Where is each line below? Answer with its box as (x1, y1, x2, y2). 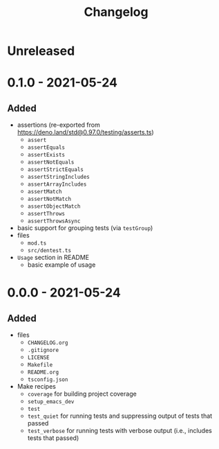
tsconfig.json (27, 376, 68, 383)
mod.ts (27, 240, 47, 247)
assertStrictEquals (27, 166, 84, 173)
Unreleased (7, 43, 75, 59)
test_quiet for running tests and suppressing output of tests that (27, 412, 213, 420)
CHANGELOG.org (27, 340, 68, 346)
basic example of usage (27, 261, 96, 269)
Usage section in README (17, 254, 90, 262)
